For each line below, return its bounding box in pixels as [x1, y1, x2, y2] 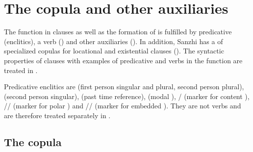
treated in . [4, 65, 38, 75]
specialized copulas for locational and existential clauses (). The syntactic [4, 46, 224, 56]
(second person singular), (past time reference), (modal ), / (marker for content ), [4, 91, 250, 101]
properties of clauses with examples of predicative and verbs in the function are [4, 55, 243, 65]
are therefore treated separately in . [4, 110, 111, 120]
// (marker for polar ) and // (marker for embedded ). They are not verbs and [4, 101, 241, 111]
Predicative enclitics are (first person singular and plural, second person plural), [4, 81, 244, 92]
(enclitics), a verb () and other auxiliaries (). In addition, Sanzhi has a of [4, 36, 223, 46]
